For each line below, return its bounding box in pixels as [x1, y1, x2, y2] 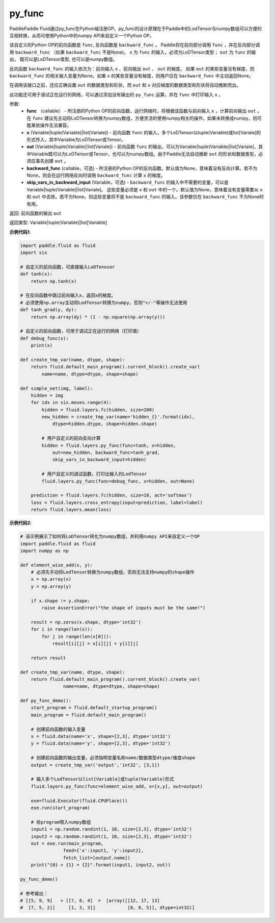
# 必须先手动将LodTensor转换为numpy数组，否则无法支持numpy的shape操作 [31, 569, 195, 575]
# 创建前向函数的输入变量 [31, 726, 86, 732]
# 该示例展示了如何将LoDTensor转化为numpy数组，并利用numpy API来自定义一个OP [20, 534, 200, 539]
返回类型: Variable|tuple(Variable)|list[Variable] [9, 219, 107, 226]
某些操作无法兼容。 [31, 122, 71, 129]
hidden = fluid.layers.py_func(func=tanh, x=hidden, [41, 442, 176, 448]
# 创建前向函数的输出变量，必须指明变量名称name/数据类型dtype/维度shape [31, 755, 196, 761]
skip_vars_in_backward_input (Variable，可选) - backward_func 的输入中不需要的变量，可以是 [26, 179, 229, 186]
